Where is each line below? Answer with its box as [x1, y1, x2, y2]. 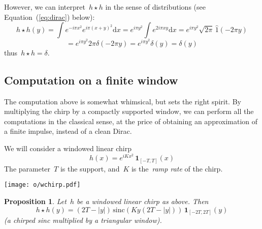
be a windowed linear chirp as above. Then [77, 195, 209, 206]
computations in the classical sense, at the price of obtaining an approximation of [4, 116, 258, 126]
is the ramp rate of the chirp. [131, 163, 223, 174]
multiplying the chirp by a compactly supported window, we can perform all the [4, 106, 254, 117]
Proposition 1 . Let [4, 195, 67, 206]
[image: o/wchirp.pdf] [4, 181, 81, 189]
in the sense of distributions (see [105, 2, 206, 12]
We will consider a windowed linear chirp [4, 142, 132, 153]
